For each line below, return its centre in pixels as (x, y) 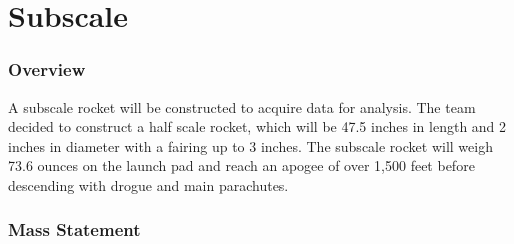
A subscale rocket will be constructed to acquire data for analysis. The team (242, 106)
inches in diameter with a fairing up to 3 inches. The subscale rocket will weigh (250, 145)
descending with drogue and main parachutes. (148, 184)
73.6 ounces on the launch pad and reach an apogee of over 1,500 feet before (241, 165)
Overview (47, 69)
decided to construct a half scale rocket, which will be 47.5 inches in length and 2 (257, 126)
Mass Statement (74, 229)
